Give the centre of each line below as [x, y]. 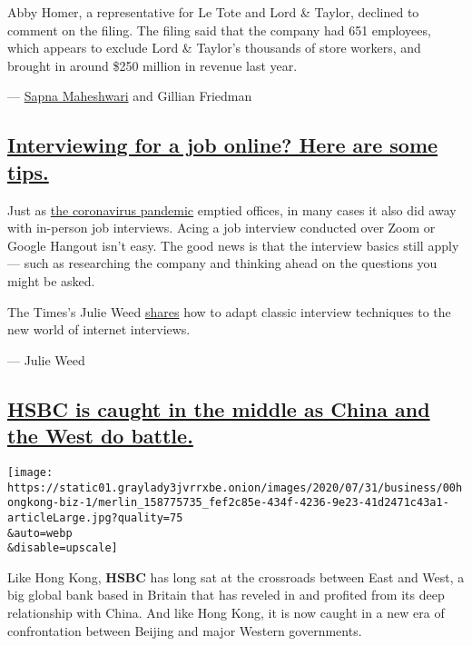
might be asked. [51, 280]
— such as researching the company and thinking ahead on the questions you [222, 263]
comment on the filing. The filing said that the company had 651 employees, [219, 30]
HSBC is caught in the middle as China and [219, 408]
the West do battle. [100, 436]
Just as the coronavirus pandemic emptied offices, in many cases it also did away [232, 209]
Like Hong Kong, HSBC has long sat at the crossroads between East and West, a [236, 576]
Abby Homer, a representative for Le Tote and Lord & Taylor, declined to [213, 12]
